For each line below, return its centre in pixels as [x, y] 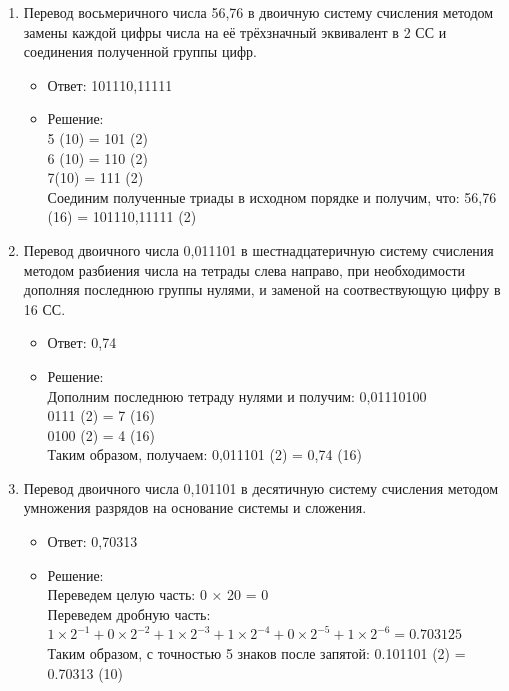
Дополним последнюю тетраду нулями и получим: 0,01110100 [237, 395]
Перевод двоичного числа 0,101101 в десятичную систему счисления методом [261, 487]
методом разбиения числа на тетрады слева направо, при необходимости [244, 269]
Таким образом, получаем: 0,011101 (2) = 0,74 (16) [205, 454]
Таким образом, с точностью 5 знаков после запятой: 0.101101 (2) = [256, 653]
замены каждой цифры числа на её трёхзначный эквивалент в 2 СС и [235, 31]
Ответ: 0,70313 [92, 541]
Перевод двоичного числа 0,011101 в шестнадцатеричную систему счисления [258, 249]
